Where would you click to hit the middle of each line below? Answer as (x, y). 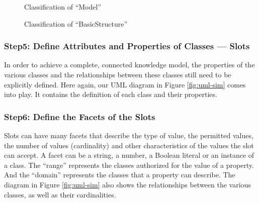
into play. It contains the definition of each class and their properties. (111, 94)
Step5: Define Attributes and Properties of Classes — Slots (127, 46)
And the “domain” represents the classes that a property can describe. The (120, 175)
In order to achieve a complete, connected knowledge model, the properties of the (129, 65)
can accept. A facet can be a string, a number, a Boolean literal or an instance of (129, 155)
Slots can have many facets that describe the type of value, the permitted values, (129, 135)
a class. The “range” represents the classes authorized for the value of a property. (129, 165)
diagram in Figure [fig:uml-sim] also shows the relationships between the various (127, 184)
